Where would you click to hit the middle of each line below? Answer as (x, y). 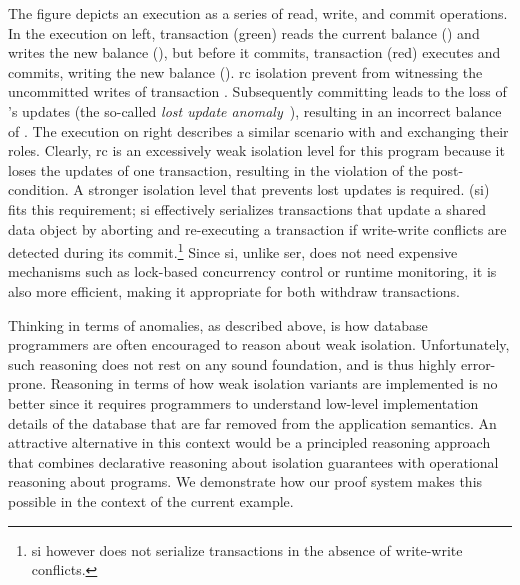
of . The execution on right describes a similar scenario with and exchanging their (258, 130)
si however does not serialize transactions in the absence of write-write (247, 549)
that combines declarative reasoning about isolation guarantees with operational (253, 461)
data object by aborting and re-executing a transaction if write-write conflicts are (257, 228)
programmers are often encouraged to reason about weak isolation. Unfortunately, (259, 344)
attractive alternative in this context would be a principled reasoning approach (249, 442)
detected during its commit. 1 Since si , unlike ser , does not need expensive (233, 250)
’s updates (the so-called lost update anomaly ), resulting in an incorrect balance (255, 110)
